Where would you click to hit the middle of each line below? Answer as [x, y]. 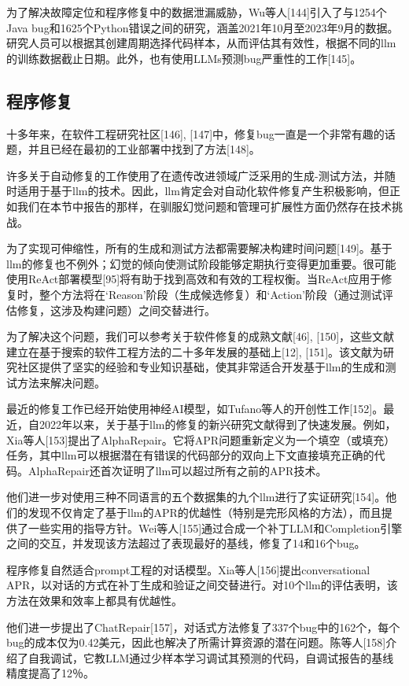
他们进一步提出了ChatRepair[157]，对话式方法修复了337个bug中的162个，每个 [203, 627]
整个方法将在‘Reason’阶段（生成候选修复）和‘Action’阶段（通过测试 [210, 294]
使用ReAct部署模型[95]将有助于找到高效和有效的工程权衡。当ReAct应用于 [194, 279]
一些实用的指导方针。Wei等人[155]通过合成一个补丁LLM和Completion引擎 [215, 527]
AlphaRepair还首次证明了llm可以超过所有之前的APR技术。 [177, 470]
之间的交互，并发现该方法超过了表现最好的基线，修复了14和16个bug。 [186, 543]
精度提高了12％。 [50, 673]
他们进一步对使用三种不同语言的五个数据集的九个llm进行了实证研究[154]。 [196, 497]
